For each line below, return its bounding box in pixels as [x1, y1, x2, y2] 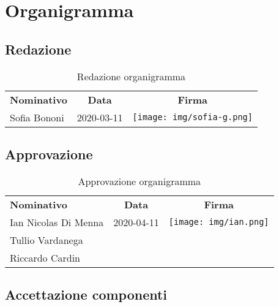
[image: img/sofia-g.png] [132, 112, 253, 123]
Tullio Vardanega [10, 232, 83, 247]
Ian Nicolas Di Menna [10, 214, 104, 229]
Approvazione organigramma [78, 173, 201, 188]
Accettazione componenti [5, 285, 168, 304]
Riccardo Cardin [10, 250, 80, 265]
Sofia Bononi [10, 110, 64, 124]
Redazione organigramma [76, 69, 186, 83]
